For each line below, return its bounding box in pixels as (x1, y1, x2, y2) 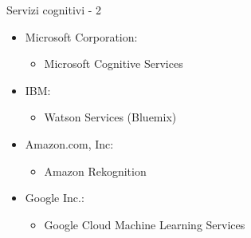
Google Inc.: (25, 189, 84, 206)
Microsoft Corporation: (25, 28, 138, 45)
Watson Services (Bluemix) (44, 109, 177, 125)
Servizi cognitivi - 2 (6, 2, 102, 18)
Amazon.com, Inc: (25, 135, 114, 152)
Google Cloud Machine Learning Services (44, 216, 245, 232)
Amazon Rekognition (44, 162, 147, 179)
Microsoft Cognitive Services (44, 55, 183, 72)
